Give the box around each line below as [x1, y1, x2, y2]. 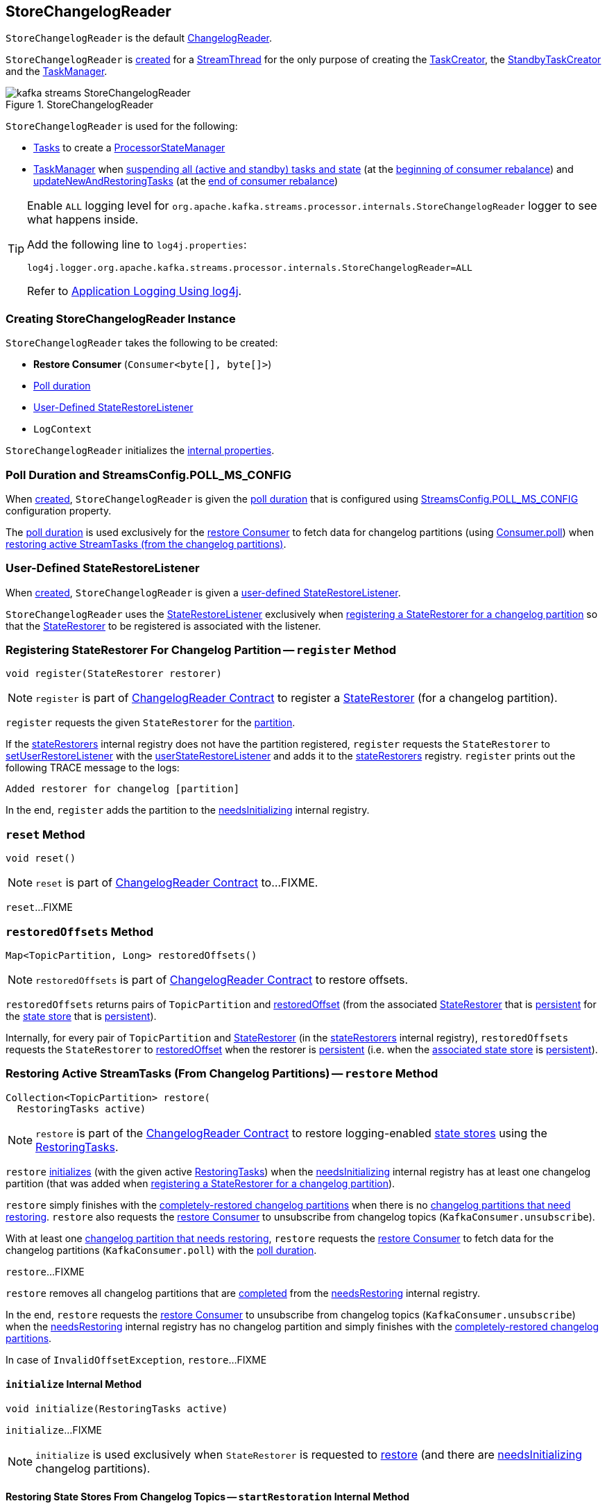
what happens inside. [27, 212, 139, 227]
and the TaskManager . [6, 65, 108, 78]
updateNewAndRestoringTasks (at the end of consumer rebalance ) [33, 175, 339, 187]
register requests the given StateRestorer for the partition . [6, 717, 296, 729]
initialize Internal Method [6, 1378, 142, 1391]
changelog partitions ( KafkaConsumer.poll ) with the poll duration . [6, 1243, 317, 1256]
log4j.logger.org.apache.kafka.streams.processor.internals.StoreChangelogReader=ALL [27, 262, 472, 274]
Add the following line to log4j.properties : [27, 237, 247, 252]
